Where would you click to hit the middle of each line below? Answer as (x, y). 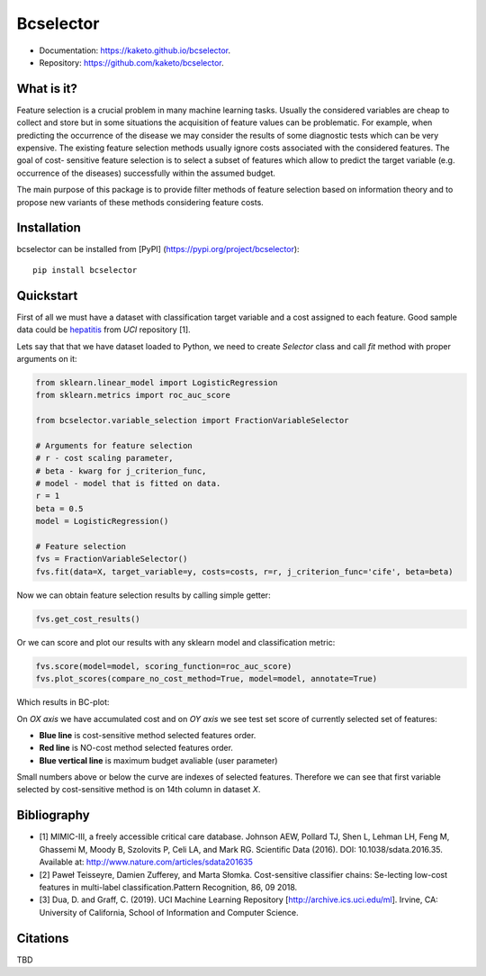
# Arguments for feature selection (114, 445)
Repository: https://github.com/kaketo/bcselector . (131, 62)
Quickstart (47, 296)
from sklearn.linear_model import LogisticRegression (157, 382)
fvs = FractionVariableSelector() (112, 559)
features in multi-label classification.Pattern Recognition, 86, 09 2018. (168, 887)
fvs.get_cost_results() (88, 619)
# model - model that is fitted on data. (128, 483)
